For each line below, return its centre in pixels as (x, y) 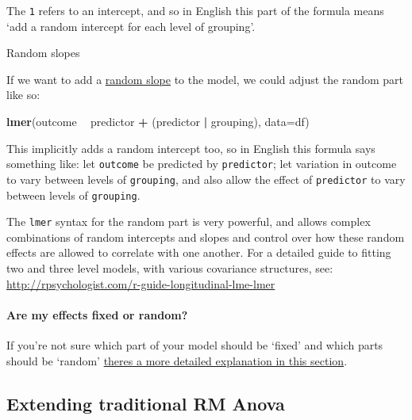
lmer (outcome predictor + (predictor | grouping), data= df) (158, 122)
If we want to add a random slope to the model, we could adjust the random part (205, 79)
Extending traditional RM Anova (146, 403)
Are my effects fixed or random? (97, 314)
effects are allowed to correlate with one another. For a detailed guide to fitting (199, 252)
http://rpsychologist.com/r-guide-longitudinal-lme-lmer (141, 283)
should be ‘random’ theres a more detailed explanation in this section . (177, 360)
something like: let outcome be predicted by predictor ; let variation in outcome (202, 164)
